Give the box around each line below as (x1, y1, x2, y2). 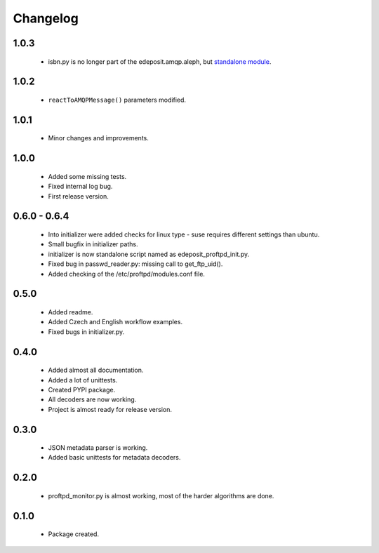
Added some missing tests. (48, 172, 127, 180)
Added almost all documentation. (48, 366, 144, 375)
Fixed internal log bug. (48, 182, 113, 191)
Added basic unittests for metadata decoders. (48, 453, 181, 462)
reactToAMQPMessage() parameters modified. (48, 95, 186, 104)
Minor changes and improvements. (48, 134, 149, 142)
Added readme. (48, 307, 93, 316)
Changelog (13, 11, 79, 26)
